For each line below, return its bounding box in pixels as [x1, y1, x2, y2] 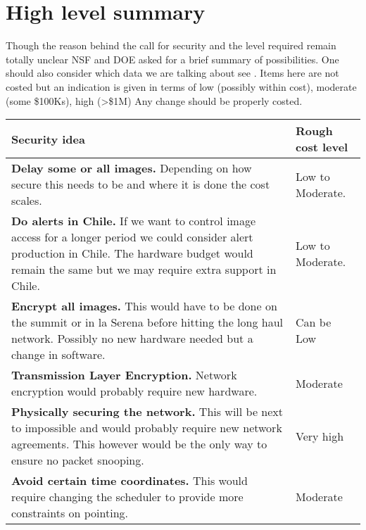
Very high [296, 427, 344, 444]
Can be [296, 314, 332, 331]
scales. [11, 192, 42, 209]
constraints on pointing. [11, 505, 129, 522]
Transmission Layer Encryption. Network [11, 367, 237, 384]
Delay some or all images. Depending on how [11, 160, 252, 177]
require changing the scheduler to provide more [11, 488, 244, 505]
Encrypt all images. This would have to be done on [11, 298, 277, 315]
